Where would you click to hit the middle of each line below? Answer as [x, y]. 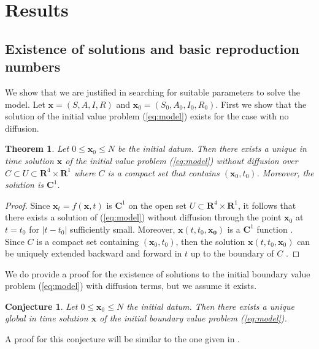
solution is [24, 185]
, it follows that [267, 205]
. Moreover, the [285, 172]
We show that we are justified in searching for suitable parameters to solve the [152, 92]
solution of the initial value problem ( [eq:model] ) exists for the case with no [147, 116]
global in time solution [47, 318]
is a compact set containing [88, 241]
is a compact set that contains [163, 172]
